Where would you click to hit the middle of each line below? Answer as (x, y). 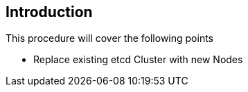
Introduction (49, 12)
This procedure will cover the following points (109, 38)
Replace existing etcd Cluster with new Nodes (138, 60)
